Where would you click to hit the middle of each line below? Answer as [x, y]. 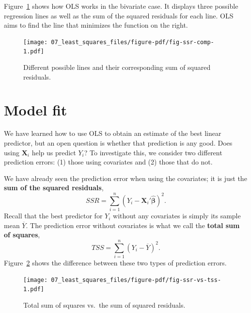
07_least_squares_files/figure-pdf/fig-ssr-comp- [133, 42]
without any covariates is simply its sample [177, 216]
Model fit [36, 110]
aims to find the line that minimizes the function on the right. [96, 25]
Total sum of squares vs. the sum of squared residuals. [104, 305]
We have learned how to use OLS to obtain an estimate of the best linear [113, 133]
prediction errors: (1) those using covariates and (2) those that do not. [108, 162]
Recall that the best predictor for [53, 216]
